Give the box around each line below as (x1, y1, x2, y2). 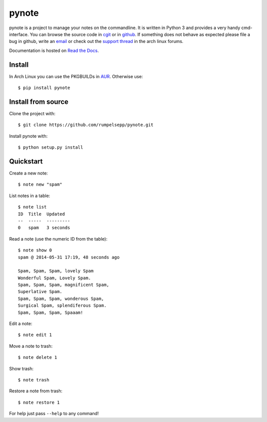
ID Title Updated (18, 211, 65, 217)
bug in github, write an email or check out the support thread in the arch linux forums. (9, 39, 184, 44)
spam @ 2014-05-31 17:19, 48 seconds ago (18, 254, 120, 260)
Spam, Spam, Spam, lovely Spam (18, 268, 94, 274)
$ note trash (18, 377, 49, 382)
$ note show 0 (18, 248, 52, 253)
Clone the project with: (9, 110, 56, 116)
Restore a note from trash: (9, 388, 63, 394)
